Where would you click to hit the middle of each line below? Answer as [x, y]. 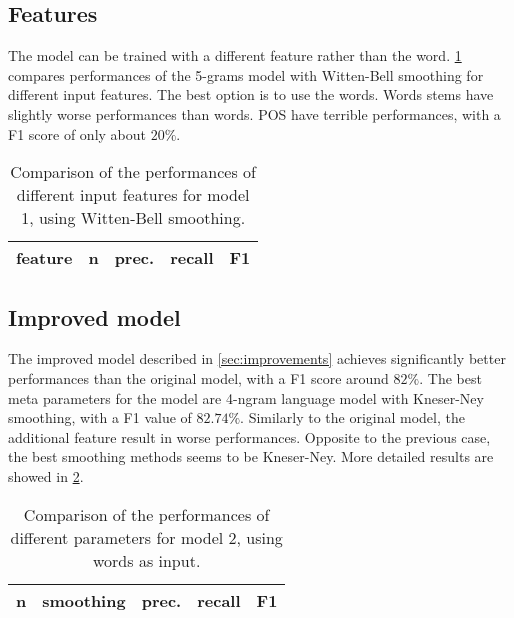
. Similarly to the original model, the [352, 417]
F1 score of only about [77, 133]
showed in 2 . [46, 475]
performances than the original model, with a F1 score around [198, 377]
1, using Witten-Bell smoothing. [133, 218]
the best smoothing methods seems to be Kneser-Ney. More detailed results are [251, 456]
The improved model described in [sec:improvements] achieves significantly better [257, 358]
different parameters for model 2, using [146, 537]
